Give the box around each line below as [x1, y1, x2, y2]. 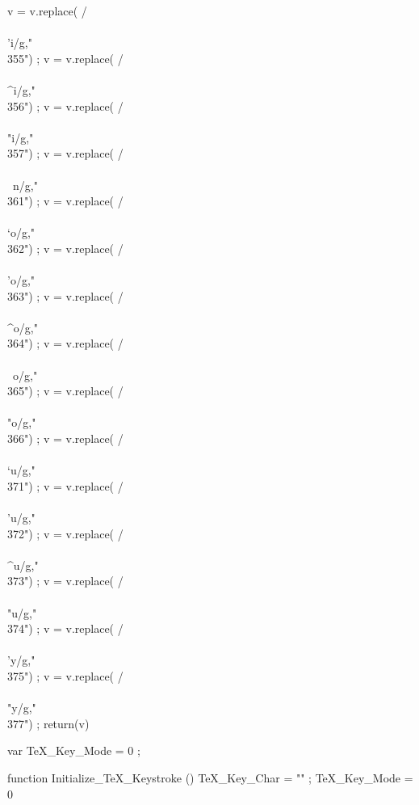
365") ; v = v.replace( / [7, 382, 124, 399]
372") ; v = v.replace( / [7, 525, 124, 542]
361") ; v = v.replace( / [7, 192, 124, 209]
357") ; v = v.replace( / [7, 145, 124, 162]
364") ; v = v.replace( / [7, 335, 124, 352]
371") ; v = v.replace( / [7, 477, 124, 494]
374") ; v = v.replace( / [7, 620, 124, 637]
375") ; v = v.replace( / [7, 667, 124, 684]
